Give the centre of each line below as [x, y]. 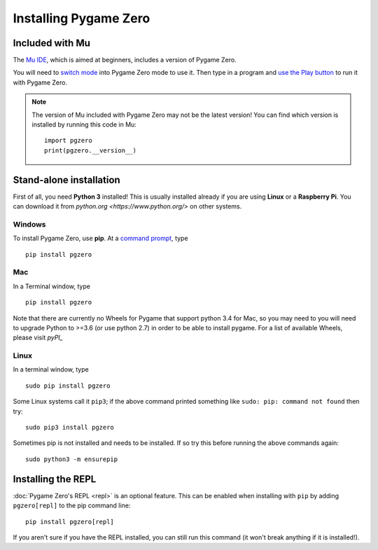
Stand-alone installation [66, 179]
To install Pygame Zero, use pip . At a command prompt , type [100, 239]
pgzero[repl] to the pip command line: [72, 506]
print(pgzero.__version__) [90, 150]
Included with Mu [52, 43]
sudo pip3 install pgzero [70, 428]
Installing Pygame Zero [82, 18]
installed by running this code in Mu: [84, 125]
